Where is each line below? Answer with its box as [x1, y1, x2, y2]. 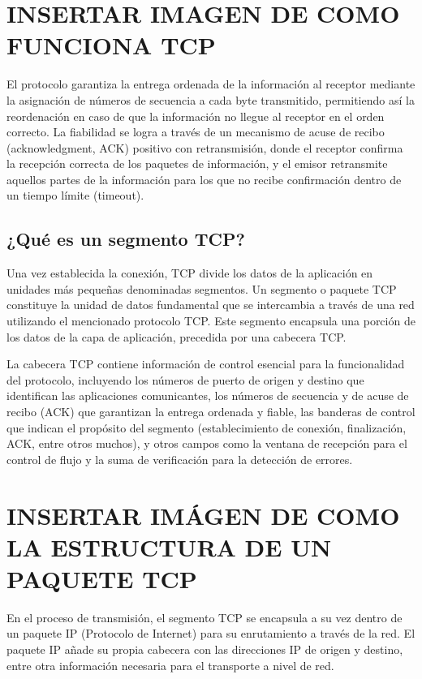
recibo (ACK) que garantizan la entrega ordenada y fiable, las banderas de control [6, 403, 416, 420]
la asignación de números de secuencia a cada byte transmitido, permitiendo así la [6, 91, 415, 108]
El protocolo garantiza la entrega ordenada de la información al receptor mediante [6, 75, 416, 92]
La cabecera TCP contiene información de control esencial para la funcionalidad [6, 355, 405, 372]
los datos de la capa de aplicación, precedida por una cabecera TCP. [6, 328, 347, 345]
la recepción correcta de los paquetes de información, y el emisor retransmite [6, 155, 388, 172]
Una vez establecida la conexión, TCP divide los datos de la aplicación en [6, 264, 373, 281]
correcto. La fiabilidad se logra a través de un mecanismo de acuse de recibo [6, 123, 385, 140]
